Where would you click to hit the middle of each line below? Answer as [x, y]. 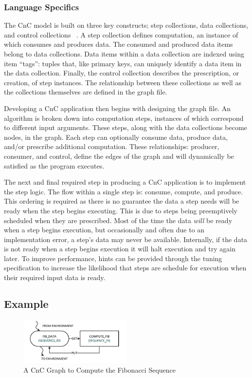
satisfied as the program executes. [54, 165]
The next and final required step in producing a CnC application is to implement [125, 182]
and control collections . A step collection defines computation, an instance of [121, 34]
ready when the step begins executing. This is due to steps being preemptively [121, 210]
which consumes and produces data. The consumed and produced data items [118, 44]
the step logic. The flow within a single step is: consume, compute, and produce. [124, 191]
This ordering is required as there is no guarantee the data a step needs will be [122, 201]
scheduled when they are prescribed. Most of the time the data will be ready [118, 220]
